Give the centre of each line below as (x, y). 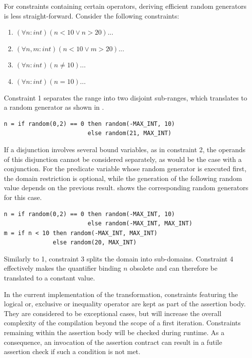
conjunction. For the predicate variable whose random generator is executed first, (125, 169)
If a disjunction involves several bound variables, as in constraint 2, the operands (125, 149)
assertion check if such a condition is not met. (72, 351)
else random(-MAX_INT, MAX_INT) (140, 224)
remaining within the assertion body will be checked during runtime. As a (114, 332)
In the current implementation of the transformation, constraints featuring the (121, 294)
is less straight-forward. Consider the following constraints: (92, 15)
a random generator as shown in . (54, 107)
